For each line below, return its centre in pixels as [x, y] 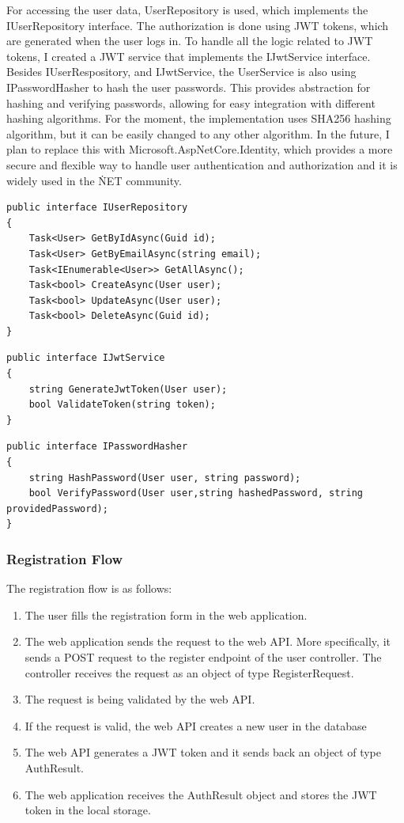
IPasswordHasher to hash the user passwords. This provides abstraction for [189, 87]
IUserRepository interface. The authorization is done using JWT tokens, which [198, 25]
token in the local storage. [88, 810]
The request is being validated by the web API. [140, 699]
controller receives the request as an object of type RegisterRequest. [189, 672]
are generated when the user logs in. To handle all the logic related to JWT [190, 41]
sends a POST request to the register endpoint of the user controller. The [203, 657]
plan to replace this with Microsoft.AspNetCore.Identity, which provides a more [200, 149]
